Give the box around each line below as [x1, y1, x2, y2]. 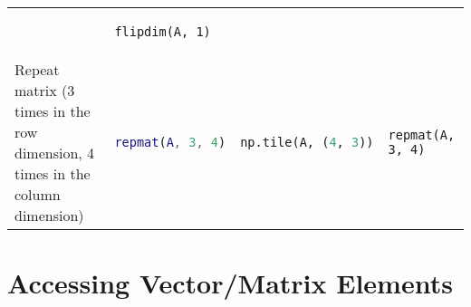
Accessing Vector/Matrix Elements [7, 264, 453, 302]
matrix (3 [14, 80, 75, 101]
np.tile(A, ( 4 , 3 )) [240, 134, 374, 149]
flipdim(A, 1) [114, 24, 211, 39]
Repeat [14, 59, 60, 80]
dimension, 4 [14, 142, 95, 163]
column [14, 184, 61, 205]
